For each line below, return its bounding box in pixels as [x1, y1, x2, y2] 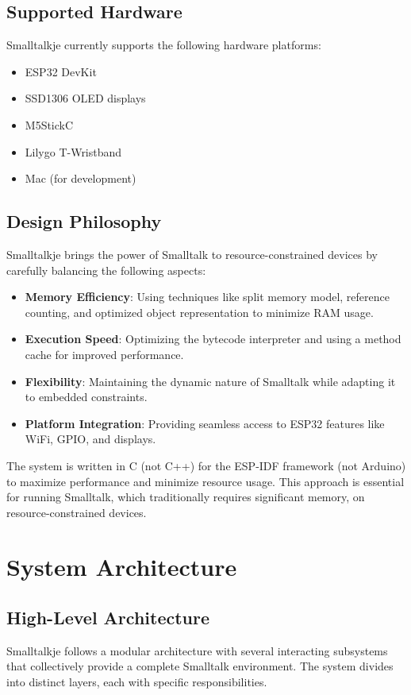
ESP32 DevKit [25, 63, 97, 79]
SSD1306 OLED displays [25, 90, 146, 106]
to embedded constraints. [25, 388, 148, 405]
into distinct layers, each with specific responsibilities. [6, 674, 267, 690]
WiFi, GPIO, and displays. [25, 431, 156, 447]
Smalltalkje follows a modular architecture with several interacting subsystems [6, 642, 388, 658]
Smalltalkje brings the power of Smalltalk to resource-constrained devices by [6, 245, 378, 262]
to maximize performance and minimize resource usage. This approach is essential [6, 473, 405, 489]
